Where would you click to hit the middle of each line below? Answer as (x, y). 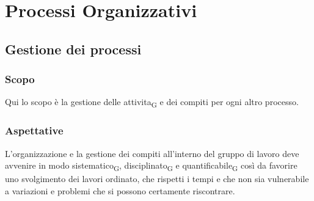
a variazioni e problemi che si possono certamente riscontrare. (120, 191)
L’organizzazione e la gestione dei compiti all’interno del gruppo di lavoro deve (152, 153)
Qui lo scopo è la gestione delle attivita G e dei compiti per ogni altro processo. (152, 103)
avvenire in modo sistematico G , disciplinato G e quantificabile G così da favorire (151, 166)
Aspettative (34, 130)
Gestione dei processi (73, 49)
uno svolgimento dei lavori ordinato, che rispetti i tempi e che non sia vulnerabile (157, 179)
